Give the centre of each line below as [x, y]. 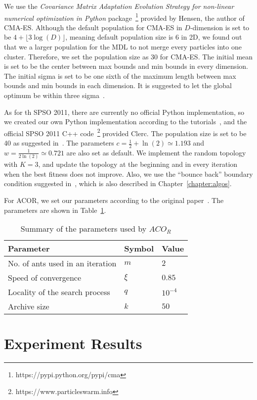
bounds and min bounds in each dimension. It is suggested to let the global [118, 85]
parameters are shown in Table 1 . [55, 210]
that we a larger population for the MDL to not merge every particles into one [123, 47]
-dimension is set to [220, 27]
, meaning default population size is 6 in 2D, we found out [154, 37]
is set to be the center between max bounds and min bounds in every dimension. [126, 66]
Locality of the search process [59, 292]
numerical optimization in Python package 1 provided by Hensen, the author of [124, 17]
